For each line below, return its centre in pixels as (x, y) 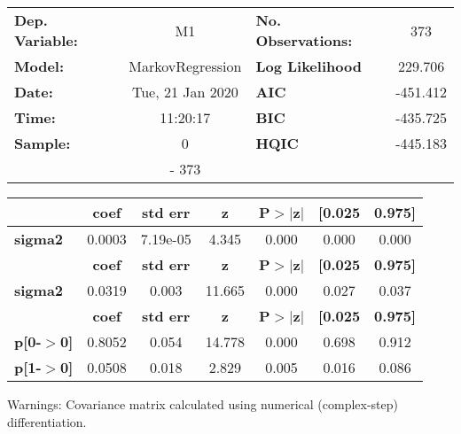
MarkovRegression (185, 66)
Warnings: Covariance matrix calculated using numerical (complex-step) (203, 404)
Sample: (43, 143)
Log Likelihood (309, 66)
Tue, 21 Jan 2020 (185, 92)
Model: (39, 66)
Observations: (304, 40)
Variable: (46, 40)
